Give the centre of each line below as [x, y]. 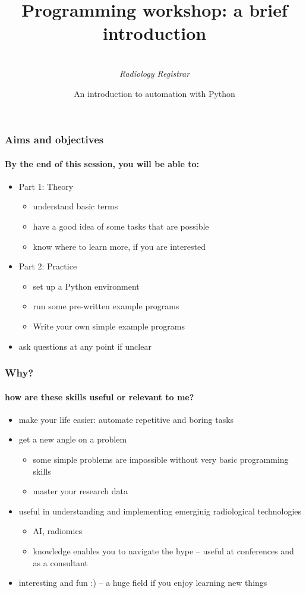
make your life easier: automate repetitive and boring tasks [126, 419]
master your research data [80, 491]
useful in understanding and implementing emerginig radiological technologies [160, 511]
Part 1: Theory [46, 186]
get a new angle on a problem [73, 439]
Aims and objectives [54, 139]
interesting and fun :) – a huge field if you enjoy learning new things [143, 583]
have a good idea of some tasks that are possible [121, 226]
